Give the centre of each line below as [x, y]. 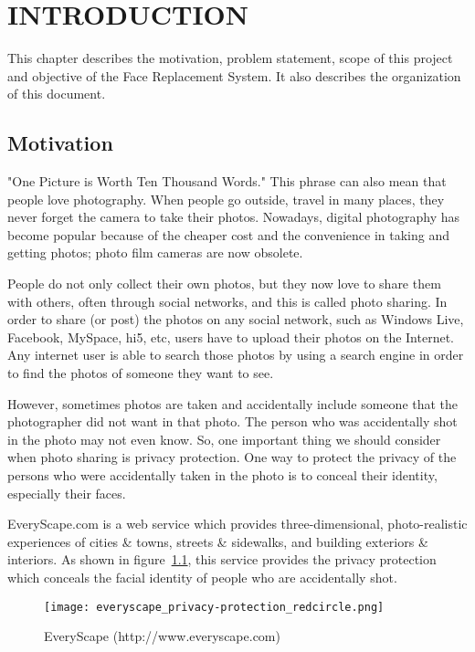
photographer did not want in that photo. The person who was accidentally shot [232, 421]
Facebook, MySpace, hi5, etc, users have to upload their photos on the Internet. [231, 337]
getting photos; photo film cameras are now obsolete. [155, 252]
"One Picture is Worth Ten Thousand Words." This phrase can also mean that [227, 181]
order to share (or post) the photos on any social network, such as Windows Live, [236, 319]
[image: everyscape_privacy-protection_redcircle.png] [214, 607]
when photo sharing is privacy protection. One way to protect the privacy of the [232, 457]
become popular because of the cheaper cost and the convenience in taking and [228, 234]
